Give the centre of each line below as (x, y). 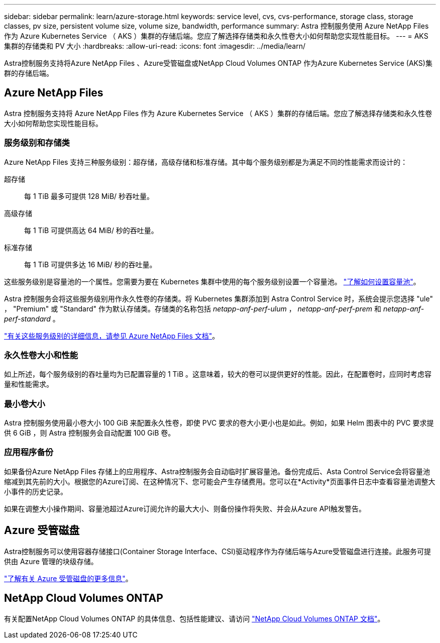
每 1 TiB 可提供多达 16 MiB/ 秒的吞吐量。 (90, 264)
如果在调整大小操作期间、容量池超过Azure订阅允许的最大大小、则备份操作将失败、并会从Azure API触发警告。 (185, 508)
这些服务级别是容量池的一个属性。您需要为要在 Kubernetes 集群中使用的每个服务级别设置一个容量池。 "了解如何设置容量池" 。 (212, 281)
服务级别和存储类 (37, 143)
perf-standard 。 (32, 318)
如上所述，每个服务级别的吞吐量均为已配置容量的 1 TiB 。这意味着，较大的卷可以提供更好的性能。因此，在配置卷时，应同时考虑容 (218, 374)
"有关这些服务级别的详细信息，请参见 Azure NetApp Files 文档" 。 (112, 336)
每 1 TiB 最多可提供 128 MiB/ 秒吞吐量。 (89, 196)
